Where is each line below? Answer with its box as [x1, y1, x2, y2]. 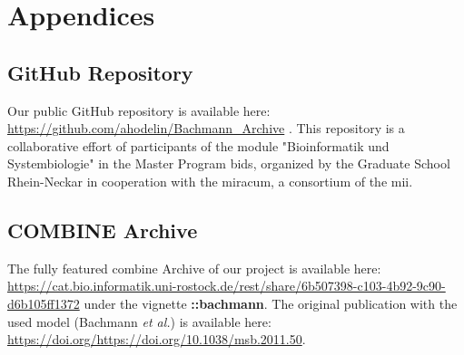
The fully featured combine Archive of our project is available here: [7, 258, 381, 277]
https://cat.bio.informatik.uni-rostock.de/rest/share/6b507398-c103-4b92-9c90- [7, 276, 446, 295]
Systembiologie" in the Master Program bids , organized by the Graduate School [7, 154, 450, 173]
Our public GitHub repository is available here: [7, 101, 271, 120]
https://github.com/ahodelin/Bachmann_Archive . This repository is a [7, 119, 405, 138]
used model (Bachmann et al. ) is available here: [7, 312, 271, 331]
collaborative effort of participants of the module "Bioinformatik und [7, 136, 390, 155]
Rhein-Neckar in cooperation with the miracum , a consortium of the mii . [7, 171, 413, 190]
